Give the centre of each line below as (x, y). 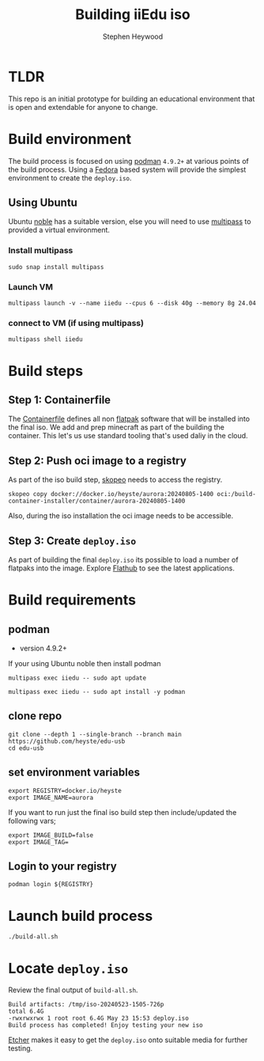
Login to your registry (62, 866)
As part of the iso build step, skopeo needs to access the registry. (115, 479)
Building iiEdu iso (133, 15)
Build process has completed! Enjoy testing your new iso (106, 1025)
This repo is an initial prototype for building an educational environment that (132, 99)
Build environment (70, 139)
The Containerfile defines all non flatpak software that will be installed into (129, 419)
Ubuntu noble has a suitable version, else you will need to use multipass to (130, 222)
